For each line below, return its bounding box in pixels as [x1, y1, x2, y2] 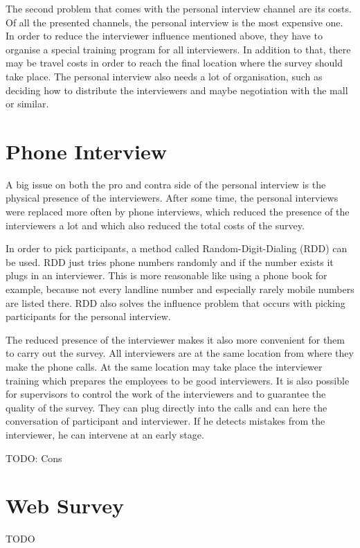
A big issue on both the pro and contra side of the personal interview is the [6, 177, 326, 191]
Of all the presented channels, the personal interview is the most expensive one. [6, 15, 343, 29]
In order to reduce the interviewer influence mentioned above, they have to [6, 28, 323, 43]
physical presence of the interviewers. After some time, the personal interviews [6, 191, 339, 205]
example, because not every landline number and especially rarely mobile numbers [6, 282, 354, 297]
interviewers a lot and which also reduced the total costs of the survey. [6, 218, 305, 232]
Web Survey [6, 491, 124, 520]
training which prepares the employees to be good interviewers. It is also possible [6, 373, 350, 387]
